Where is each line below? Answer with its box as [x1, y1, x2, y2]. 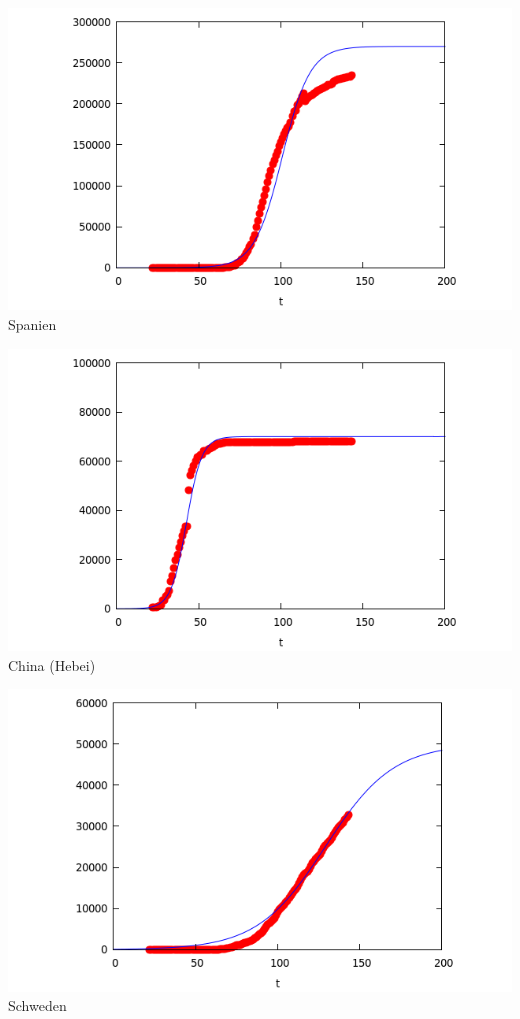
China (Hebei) [8, 654, 96, 675]
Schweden [8, 995, 67, 1016]
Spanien [8, 313, 57, 334]
